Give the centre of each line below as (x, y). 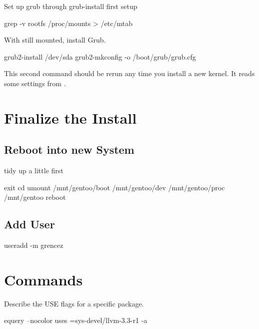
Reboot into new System (69, 149)
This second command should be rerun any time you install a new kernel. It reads (129, 73)
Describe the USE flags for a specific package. (74, 303)
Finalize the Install (70, 117)
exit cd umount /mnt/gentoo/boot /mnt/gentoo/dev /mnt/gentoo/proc (114, 187)
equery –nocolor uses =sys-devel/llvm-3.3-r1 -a (76, 320)
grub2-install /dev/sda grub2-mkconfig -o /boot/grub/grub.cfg (100, 56)
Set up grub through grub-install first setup (71, 6)
